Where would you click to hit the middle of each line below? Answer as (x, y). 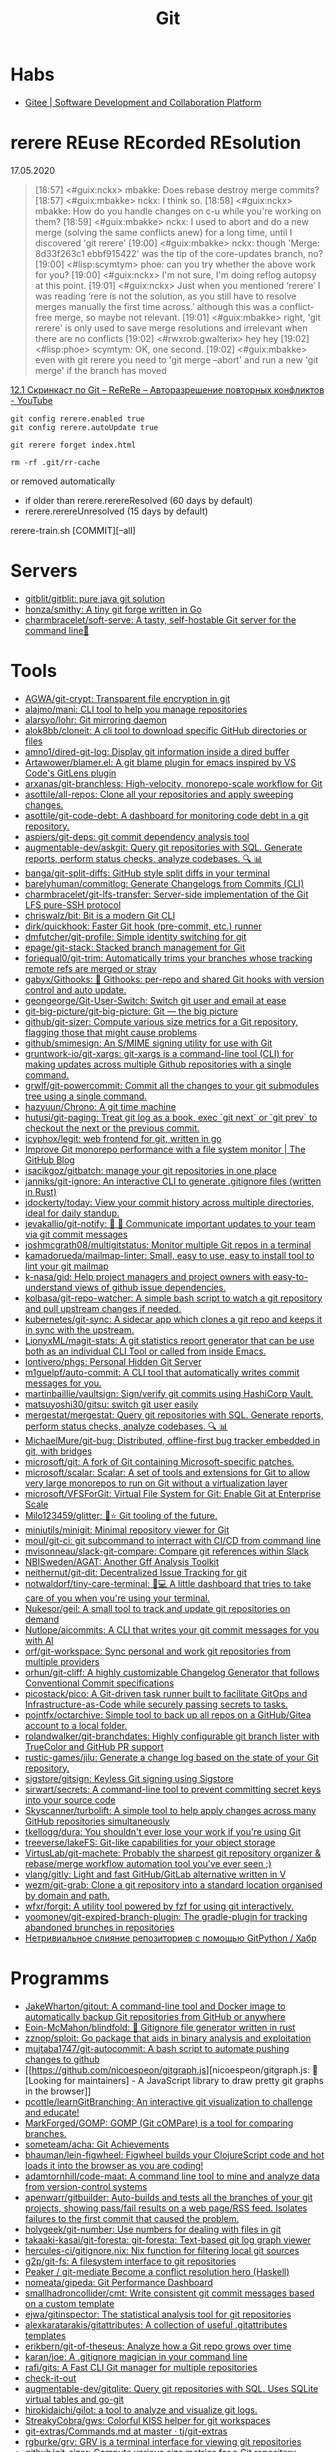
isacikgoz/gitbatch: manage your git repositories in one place (150, 1170)
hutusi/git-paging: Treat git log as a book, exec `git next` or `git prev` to (171, 1117)
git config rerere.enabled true (77, 418)
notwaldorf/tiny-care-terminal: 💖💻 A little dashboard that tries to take (168, 1583)
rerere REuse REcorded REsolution (156, 143)
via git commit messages (76, 1234)
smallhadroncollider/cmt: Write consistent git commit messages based (169, 2293)
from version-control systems (86, 2186)
